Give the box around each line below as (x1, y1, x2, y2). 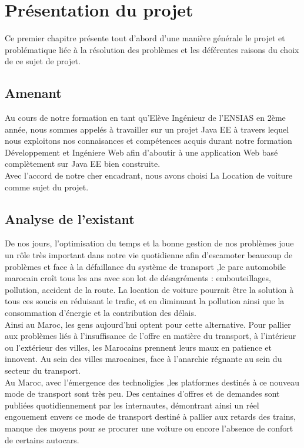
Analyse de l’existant (5, 209, 135, 228)
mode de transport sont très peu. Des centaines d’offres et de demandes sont (5, 387, 280, 400)
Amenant (5, 84, 62, 102)
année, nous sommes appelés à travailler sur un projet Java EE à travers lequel (5, 123, 289, 135)
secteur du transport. (5, 364, 81, 376)
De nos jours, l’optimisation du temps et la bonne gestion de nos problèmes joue (5, 237, 294, 249)
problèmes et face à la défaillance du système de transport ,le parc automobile (5, 260, 286, 272)
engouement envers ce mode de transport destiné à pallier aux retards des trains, (5, 410, 296, 423)
